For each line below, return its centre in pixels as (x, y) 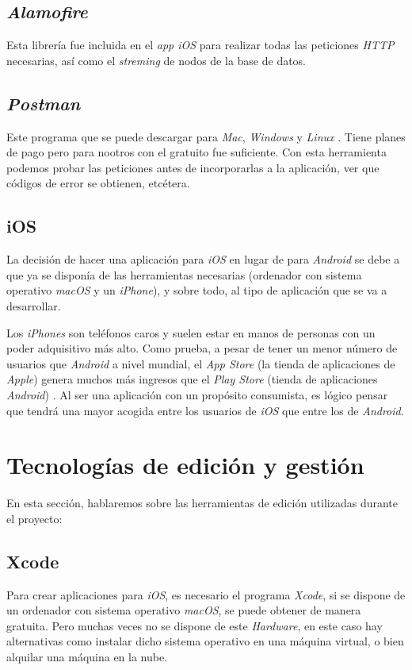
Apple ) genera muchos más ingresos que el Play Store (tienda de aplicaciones (192, 379)
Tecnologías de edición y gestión (185, 465)
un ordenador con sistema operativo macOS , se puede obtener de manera (184, 610)
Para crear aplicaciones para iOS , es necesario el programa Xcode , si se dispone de (206, 594)
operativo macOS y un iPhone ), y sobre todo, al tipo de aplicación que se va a (197, 290)
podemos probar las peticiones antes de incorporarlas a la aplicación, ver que (193, 167)
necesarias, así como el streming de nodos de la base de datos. (156, 60)
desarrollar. (34, 305)
